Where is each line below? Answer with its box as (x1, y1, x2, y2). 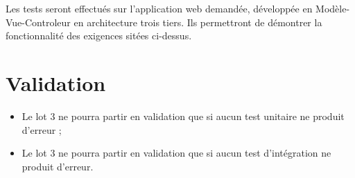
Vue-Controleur (6, 14, 71, 29)
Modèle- (315, 1, 350, 15)
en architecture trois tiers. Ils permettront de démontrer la (73, 14, 322, 29)
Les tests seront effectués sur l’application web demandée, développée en (6, 1, 313, 15)
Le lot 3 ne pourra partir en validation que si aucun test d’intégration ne (21, 146, 331, 160)
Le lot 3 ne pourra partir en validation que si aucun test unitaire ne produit (21, 108, 345, 123)
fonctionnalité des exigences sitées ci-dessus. (6, 28, 192, 43)
